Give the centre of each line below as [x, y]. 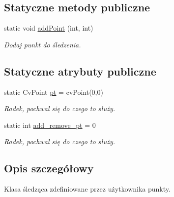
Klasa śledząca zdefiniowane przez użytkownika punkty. [87, 189]
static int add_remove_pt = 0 [50, 125]
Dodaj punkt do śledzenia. [43, 44]
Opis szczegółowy [49, 168]
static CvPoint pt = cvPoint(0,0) [54, 92]
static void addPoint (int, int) [49, 28]
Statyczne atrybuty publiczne [80, 71]
